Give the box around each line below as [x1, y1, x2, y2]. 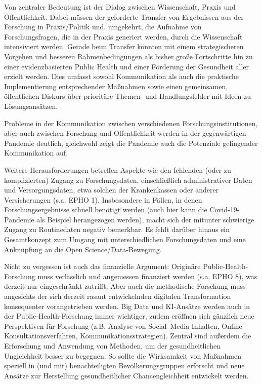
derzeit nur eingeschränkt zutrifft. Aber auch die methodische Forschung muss [4, 281, 246, 291]
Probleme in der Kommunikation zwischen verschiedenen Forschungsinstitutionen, [4, 118, 258, 128]
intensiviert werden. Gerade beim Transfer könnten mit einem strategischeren [4, 41, 244, 52]
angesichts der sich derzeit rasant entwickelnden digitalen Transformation [4, 291, 231, 301]
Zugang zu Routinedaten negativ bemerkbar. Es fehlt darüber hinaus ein [4, 224, 230, 235]
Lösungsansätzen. [4, 100, 58, 111]
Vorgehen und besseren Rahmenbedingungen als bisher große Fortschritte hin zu [4, 51, 253, 61]
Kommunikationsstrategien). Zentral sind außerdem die [80, 330, 251, 341]
